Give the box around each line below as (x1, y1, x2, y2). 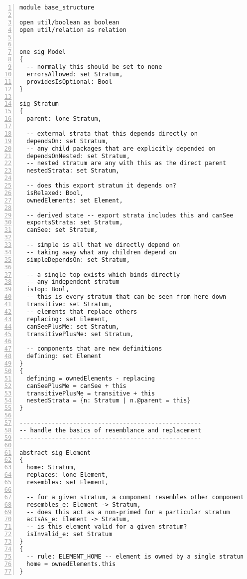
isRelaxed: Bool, (26, 189, 84, 196)
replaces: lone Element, (26, 471, 109, 479)
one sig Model (19, 48, 66, 56)
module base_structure (19, 4, 95, 11)
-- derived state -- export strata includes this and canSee (26, 211, 234, 219)
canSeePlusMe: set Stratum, (26, 323, 120, 330)
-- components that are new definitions (26, 345, 162, 353)
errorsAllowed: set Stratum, (26, 70, 123, 78)
